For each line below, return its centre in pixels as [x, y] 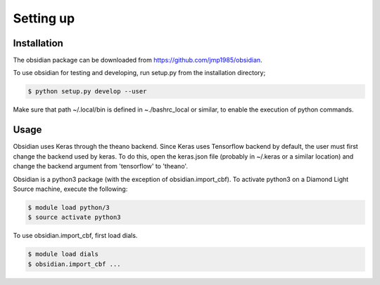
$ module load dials [63, 254]
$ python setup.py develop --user [87, 92]
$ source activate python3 [74, 217]
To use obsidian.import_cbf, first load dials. [75, 236]
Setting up [44, 18]
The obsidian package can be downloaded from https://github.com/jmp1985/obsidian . [138, 60]
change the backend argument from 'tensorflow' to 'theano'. [100, 166]
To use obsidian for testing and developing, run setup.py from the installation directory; [139, 73]
